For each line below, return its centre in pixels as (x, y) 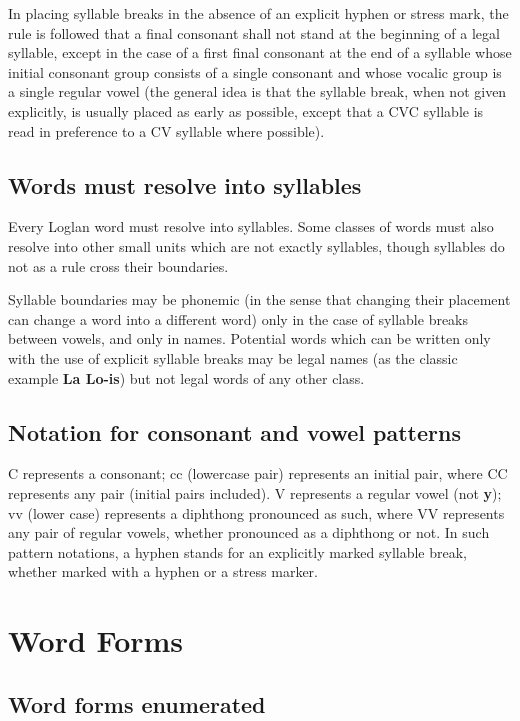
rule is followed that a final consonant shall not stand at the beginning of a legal (254, 32)
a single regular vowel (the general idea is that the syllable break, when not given (257, 91)
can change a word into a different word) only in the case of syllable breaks (238, 318)
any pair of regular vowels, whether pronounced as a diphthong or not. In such (249, 532)
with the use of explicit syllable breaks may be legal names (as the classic (233, 357)
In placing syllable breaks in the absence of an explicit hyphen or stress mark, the (258, 13)
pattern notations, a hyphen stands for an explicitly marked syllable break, (238, 551)
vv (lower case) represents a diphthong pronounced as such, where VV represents (256, 512)
